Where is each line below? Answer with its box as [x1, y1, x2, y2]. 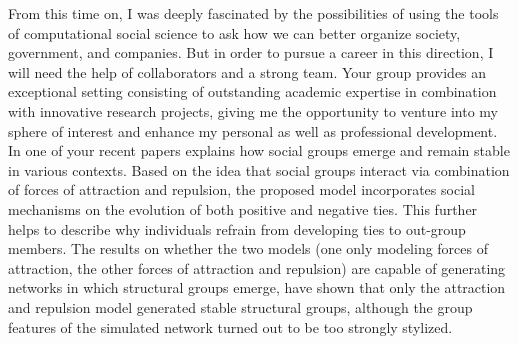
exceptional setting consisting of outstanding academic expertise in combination [8, 81, 497, 102]
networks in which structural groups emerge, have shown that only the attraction [8, 277, 506, 298]
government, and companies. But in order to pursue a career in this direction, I [8, 42, 494, 63]
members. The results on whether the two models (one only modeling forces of [8, 238, 488, 259]
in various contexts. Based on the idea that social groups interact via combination [8, 159, 510, 180]
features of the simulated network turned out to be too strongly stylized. [8, 316, 453, 337]
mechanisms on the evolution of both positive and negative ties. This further [8, 198, 478, 219]
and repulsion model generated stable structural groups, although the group [8, 296, 473, 317]
